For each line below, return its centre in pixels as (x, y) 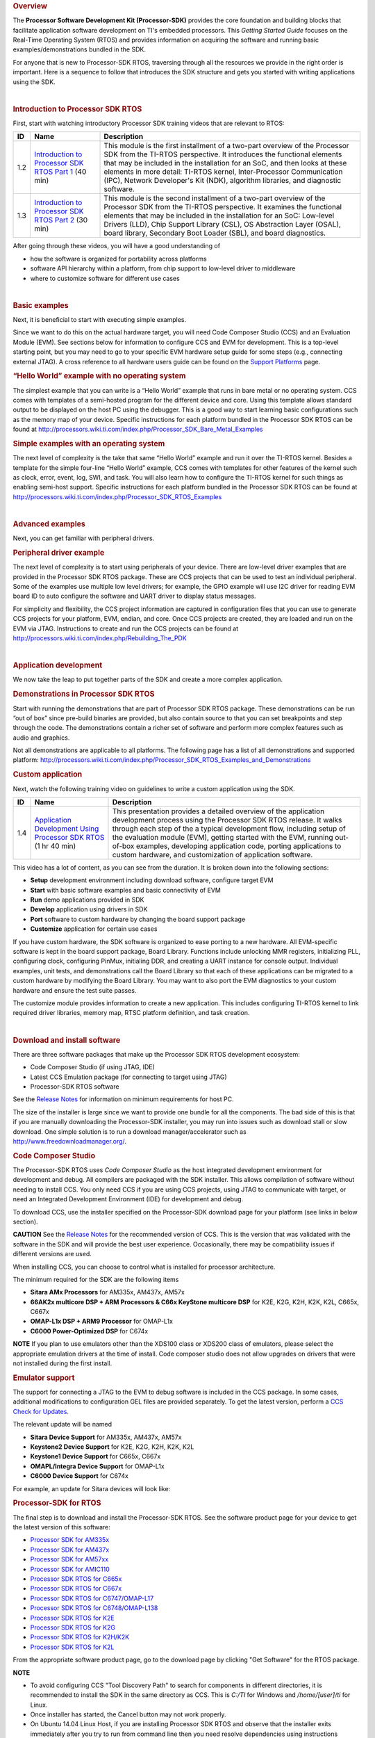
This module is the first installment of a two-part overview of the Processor (227, 146)
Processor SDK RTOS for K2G (73, 1627)
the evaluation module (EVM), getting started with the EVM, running (223, 837)
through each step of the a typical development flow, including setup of (229, 829)
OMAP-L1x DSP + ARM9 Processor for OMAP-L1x (102, 1322)
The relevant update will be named (62, 1424)
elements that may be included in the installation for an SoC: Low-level (219, 216)
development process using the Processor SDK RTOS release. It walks (227, 820)
